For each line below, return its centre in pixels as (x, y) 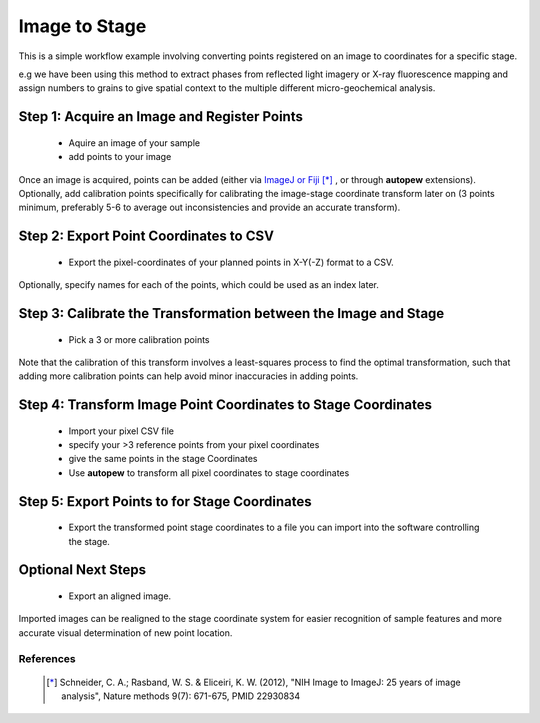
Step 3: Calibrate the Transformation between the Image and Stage (231, 313)
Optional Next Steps (82, 570)
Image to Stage (82, 26)
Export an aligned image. (120, 596)
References (47, 658)
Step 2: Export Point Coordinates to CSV (146, 236)
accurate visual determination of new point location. (125, 632)
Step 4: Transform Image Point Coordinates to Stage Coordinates (225, 405)
